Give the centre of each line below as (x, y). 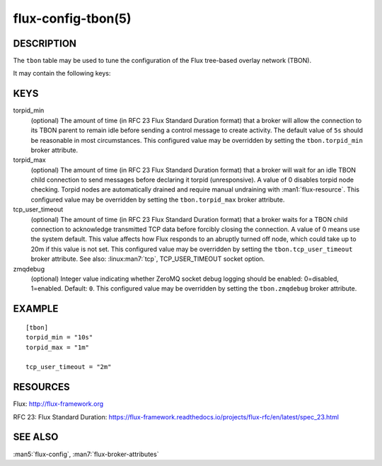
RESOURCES (41, 387)
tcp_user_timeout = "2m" (69, 367)
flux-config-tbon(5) (72, 18)
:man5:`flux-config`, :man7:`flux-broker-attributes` (86, 454)
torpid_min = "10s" (59, 337)
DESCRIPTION (45, 43)
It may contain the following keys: (62, 74)
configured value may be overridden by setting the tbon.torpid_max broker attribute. (158, 199)
